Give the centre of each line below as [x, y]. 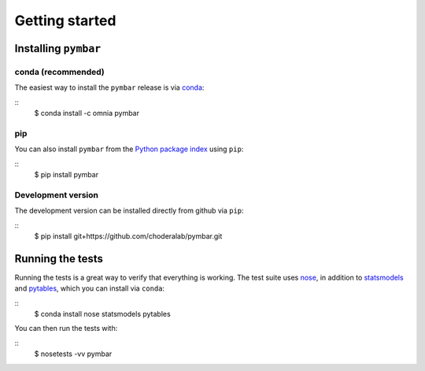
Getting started [65, 20]
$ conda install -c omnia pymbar [87, 113]
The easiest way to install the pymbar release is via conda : [109, 87]
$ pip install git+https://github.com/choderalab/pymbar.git [128, 236]
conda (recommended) [60, 72]
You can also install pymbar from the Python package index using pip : [129, 149]
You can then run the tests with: [66, 328]
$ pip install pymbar [66, 175]
